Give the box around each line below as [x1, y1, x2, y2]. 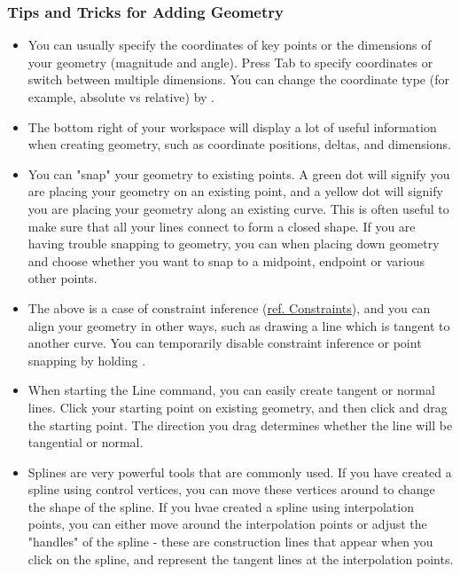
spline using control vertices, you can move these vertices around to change [27, 480, 435, 499]
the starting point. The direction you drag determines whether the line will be [27, 415, 453, 434]
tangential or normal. [27, 433, 144, 452]
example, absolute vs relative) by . [27, 88, 214, 106]
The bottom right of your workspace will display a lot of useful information [27, 117, 437, 136]
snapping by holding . [27, 350, 146, 369]
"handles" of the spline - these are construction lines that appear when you [27, 532, 433, 551]
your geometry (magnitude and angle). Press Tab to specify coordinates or [27, 52, 433, 71]
